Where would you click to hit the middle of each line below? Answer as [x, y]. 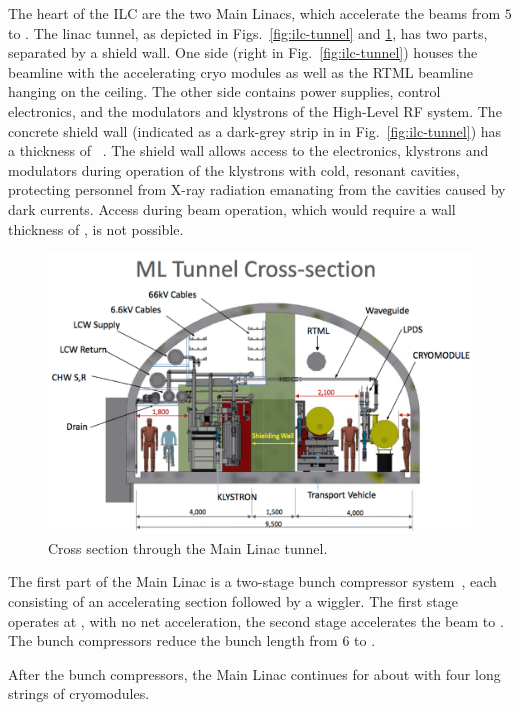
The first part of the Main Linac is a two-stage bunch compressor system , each [252, 581]
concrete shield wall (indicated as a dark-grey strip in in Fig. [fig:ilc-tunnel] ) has [255, 130]
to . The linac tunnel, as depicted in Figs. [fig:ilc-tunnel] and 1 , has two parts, [248, 32]
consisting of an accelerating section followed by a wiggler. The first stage [233, 601]
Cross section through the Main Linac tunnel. [188, 547]
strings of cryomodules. [79, 693]
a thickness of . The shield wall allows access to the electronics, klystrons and [248, 150]
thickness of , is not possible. [96, 228]
